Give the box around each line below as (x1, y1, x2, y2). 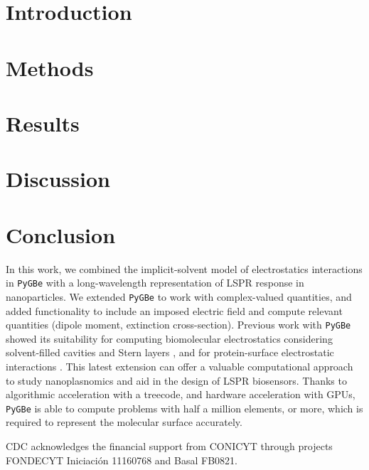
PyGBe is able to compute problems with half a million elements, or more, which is (6, 400, 363, 415)
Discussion (6, 164, 110, 193)
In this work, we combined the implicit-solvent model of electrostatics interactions (6, 261, 363, 276)
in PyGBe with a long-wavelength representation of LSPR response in (6, 275, 304, 290)
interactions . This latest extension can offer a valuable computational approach (6, 358, 353, 373)
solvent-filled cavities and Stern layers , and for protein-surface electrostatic (6, 345, 334, 360)
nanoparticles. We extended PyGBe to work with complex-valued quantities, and (6, 289, 352, 304)
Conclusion (6, 220, 116, 249)
